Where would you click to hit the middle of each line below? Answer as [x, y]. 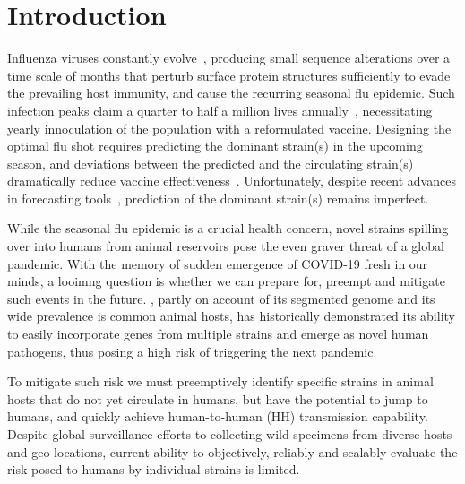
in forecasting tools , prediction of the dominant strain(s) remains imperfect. [218, 198]
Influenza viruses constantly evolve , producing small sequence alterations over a [229, 58]
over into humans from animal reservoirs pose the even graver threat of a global [226, 246]
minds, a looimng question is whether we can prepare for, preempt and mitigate [226, 281]
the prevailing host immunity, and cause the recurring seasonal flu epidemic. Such [231, 93]
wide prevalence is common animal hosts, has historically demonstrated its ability [231, 316]
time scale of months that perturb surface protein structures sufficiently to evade [229, 75]
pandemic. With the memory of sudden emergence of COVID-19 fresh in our [218, 263]
